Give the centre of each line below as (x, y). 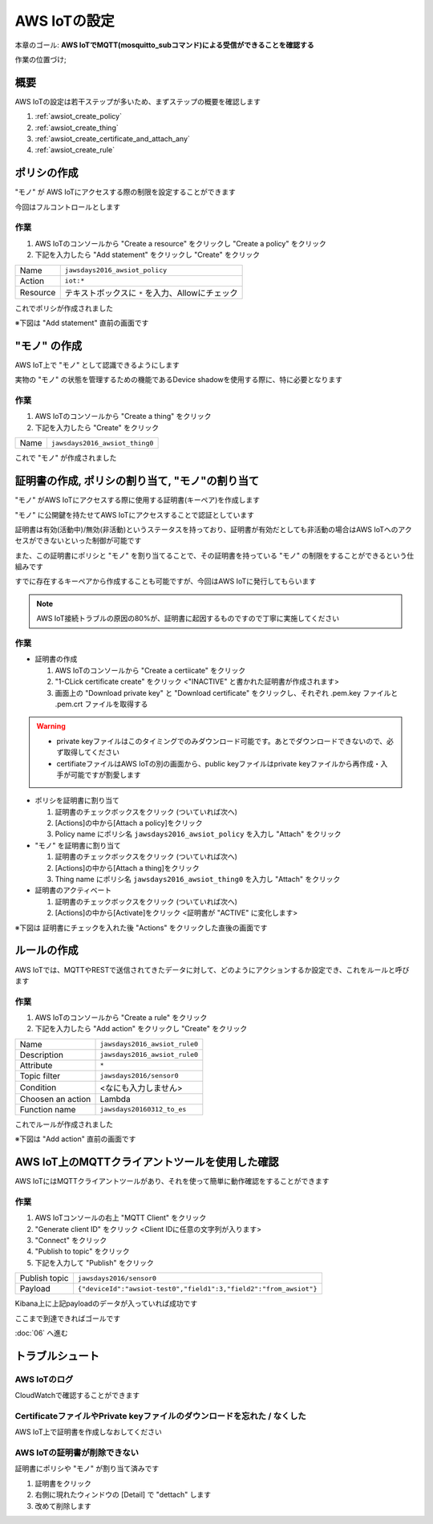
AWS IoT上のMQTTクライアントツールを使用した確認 (147, 1162)
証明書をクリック (63, 1483)
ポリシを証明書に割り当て (77, 801)
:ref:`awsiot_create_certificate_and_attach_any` (112, 139)
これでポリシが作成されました (64, 308)
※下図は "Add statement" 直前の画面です (82, 323)
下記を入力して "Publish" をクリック (94, 1262)
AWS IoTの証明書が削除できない (77, 1453)
